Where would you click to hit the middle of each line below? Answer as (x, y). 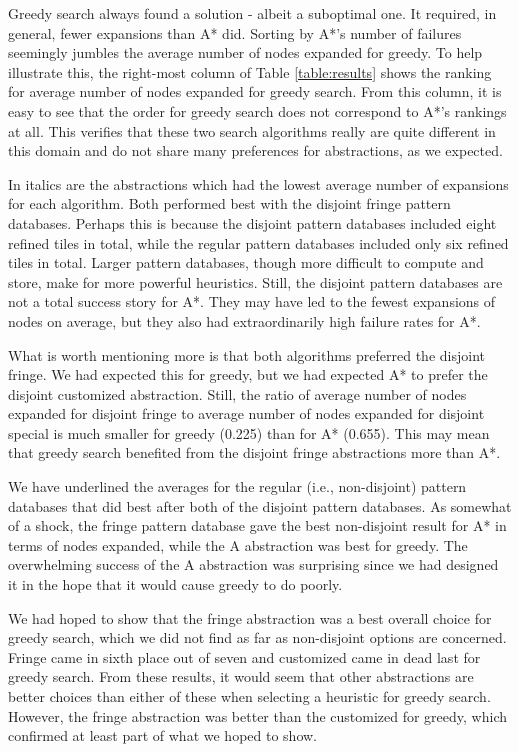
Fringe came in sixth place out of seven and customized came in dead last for (244, 656)
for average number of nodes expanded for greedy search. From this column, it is (255, 91)
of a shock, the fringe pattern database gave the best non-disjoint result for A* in (257, 525)
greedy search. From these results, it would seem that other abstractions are (241, 676)
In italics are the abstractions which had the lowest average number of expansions (258, 183)
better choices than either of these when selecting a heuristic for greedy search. (249, 696)
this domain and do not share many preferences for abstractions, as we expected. (255, 150)
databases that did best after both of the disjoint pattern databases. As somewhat (260, 505)
